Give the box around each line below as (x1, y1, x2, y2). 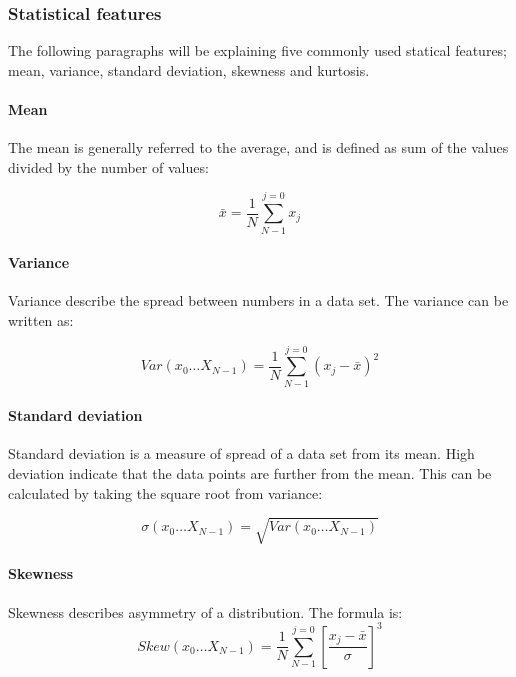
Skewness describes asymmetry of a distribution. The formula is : (8, 601, 403, 622)
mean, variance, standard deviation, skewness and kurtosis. (8, 59, 370, 80)
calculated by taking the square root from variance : (8, 482, 323, 503)
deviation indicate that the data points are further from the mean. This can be (8, 463, 492, 484)
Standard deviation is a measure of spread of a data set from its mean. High (8, 443, 475, 464)
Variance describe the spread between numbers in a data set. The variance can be (8, 290, 509, 311)
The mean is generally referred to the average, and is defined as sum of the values (8, 137, 509, 158)
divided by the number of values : (8, 156, 209, 177)
